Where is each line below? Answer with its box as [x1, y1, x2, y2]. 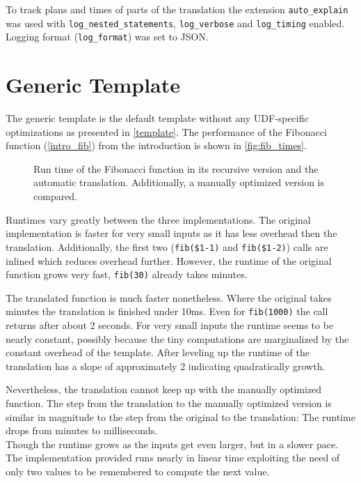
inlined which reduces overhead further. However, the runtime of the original [6, 253, 332, 268]
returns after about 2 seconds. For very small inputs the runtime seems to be [6, 318, 334, 332]
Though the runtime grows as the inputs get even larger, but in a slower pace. [6, 436, 339, 451]
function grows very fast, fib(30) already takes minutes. [6, 267, 248, 282]
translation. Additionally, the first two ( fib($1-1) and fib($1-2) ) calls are [6, 239, 328, 254]
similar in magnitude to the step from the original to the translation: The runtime [6, 409, 355, 424]
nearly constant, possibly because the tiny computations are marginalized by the [6, 331, 349, 346]
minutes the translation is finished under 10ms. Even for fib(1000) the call [6, 304, 328, 319]
